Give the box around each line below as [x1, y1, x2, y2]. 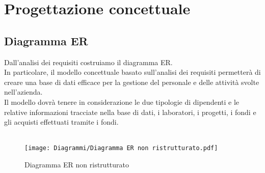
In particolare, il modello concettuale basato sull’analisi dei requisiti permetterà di [4, 67, 261, 77]
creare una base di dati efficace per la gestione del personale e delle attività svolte [4, 76, 259, 87]
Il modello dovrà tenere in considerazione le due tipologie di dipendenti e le [4, 96, 240, 107]
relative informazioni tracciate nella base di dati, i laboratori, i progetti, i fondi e [4, 106, 256, 117]
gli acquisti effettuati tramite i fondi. [4, 117, 119, 127]
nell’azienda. [4, 86, 43, 97]
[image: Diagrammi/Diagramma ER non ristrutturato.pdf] [24, 145, 218, 152]
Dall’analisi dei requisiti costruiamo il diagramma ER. [4, 56, 173, 67]
